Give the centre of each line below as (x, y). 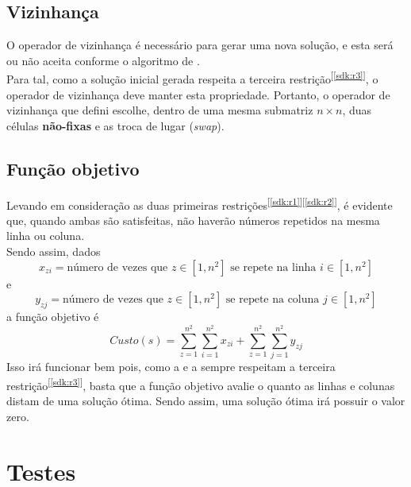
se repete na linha (273, 267)
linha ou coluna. (46, 236)
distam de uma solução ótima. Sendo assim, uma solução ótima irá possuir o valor (206, 401)
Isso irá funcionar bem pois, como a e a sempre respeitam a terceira (171, 367)
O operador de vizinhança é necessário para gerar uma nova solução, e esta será (200, 45)
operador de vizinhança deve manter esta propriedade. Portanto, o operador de (198, 94)
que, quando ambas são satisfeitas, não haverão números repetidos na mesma (193, 220)
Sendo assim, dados (54, 251)
